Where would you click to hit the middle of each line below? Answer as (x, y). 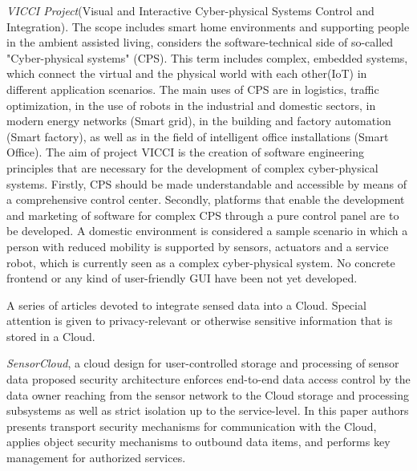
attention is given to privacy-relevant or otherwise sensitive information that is (200, 321)
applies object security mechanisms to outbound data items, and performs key (198, 442)
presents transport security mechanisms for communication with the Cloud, (192, 426)
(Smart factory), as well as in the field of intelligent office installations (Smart (198, 136)
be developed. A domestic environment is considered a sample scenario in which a (207, 231)
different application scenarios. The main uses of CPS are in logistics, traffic (193, 89)
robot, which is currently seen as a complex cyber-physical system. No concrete (201, 262)
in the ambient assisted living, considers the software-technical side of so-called (200, 42)
